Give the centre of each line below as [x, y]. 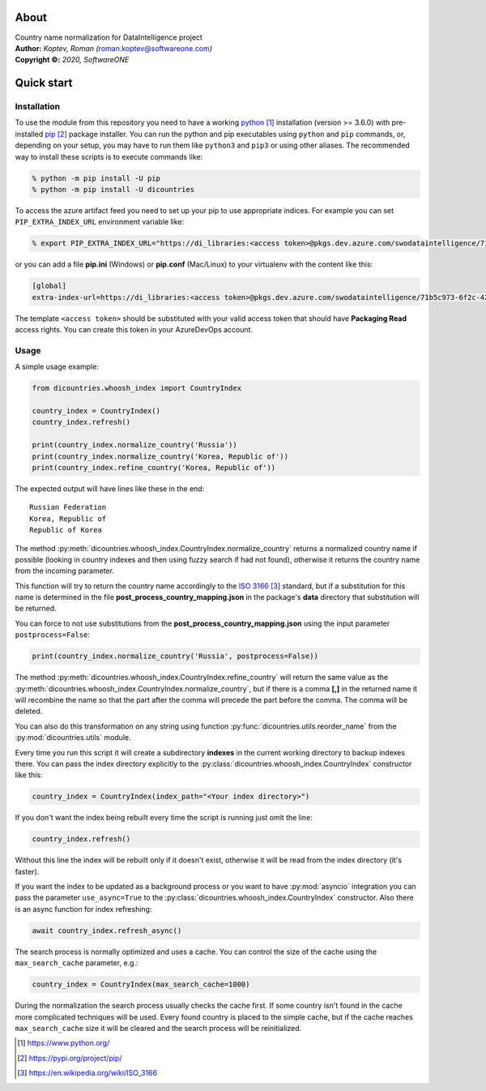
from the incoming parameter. [65, 571]
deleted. [29, 711]
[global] [49, 286]
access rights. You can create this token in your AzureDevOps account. [134, 330]
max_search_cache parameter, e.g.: [77, 963]
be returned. [36, 609]
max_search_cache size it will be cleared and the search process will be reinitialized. [158, 1028]
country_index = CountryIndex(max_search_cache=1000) [141, 984]
